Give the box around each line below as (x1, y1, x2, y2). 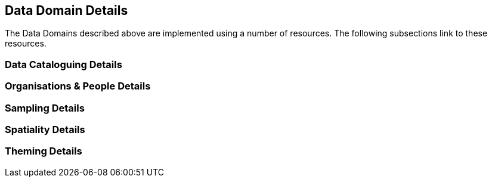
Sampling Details (5, 101, 85, 114)
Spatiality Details (5, 123, 85, 135)
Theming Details (5, 145, 82, 158)
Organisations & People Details (5, 80, 151, 92)
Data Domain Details (5, 3, 128, 18)
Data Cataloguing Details (5, 58, 122, 70)
